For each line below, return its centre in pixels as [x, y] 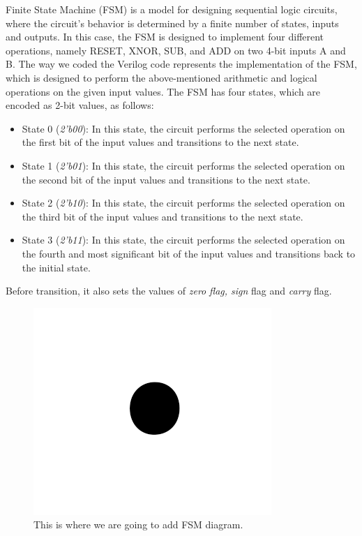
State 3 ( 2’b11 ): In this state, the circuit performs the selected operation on [183, 240]
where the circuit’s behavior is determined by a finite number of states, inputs [172, 23]
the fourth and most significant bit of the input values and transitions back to [189, 253]
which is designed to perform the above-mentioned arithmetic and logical [161, 77]
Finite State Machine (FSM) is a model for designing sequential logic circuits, [172, 9]
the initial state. [56, 267]
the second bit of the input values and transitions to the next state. [166, 179]
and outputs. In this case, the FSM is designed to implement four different [165, 37]
